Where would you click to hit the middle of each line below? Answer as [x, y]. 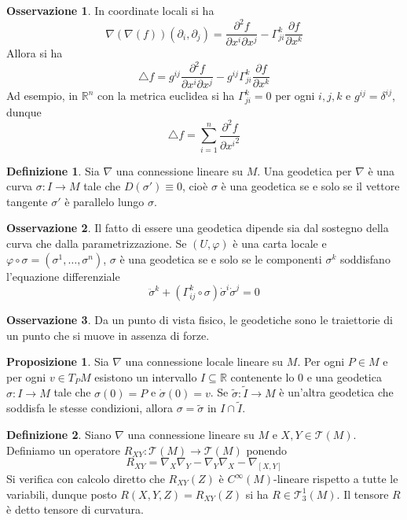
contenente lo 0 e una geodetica [306, 376]
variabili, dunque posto [62, 494]
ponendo [267, 450]
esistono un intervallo [146, 376]
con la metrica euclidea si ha [166, 96]
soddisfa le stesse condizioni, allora [90, 408]
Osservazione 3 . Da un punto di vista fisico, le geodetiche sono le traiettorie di [200, 319]
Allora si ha [35, 53]
